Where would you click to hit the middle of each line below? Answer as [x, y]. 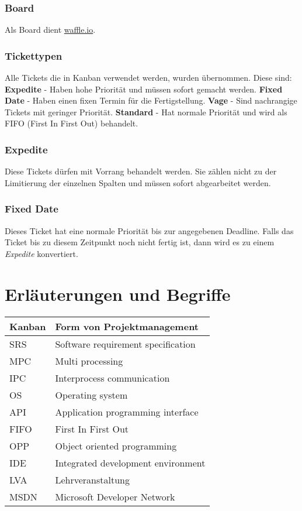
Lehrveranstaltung [93, 479]
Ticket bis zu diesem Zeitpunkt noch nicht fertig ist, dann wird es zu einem [140, 242]
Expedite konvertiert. [41, 253]
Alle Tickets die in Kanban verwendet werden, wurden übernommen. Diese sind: [148, 78]
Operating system [91, 395]
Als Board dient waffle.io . [50, 30]
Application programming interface [127, 411]
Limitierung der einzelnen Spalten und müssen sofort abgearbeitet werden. [138, 182]
